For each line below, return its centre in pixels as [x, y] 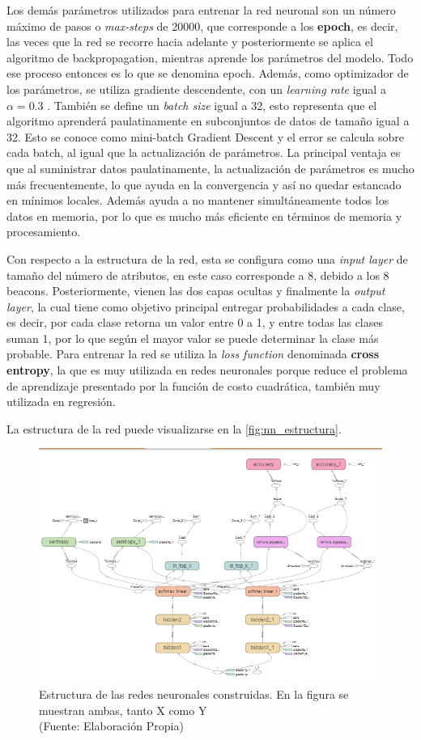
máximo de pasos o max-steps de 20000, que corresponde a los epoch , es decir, [202, 25]
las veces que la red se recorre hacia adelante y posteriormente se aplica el [190, 42]
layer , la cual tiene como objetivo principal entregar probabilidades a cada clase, [206, 306]
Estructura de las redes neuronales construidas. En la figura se [194, 693]
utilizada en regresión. [61, 402]
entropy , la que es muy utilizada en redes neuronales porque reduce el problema [207, 370]
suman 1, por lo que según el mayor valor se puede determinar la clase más [193, 338]
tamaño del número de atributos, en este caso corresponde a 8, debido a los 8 [198, 275]
